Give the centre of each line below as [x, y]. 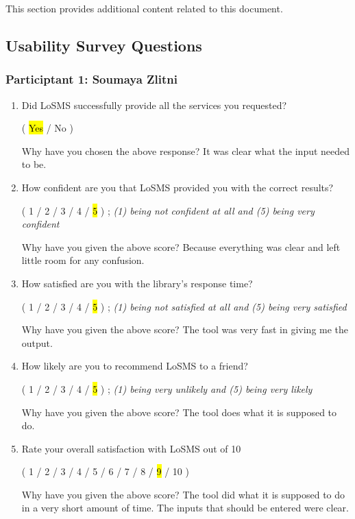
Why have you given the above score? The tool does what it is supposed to [179, 412]
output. [37, 342]
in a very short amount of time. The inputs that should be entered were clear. [185, 508]
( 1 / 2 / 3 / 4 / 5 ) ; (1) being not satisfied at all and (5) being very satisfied [184, 306]
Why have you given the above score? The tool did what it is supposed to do [183, 494]
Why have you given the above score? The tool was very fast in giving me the [185, 329]
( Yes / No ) [47, 128]
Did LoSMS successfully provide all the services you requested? [154, 105]
